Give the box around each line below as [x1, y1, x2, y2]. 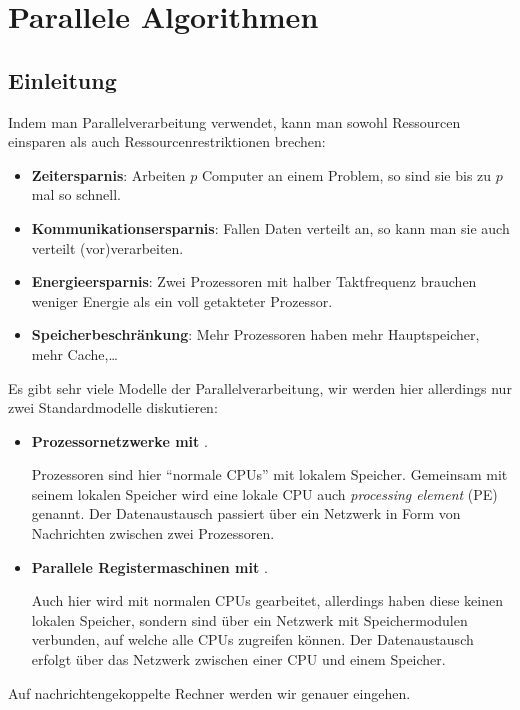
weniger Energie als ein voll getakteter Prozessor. [31, 290, 333, 311]
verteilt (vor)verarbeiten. [31, 237, 184, 258]
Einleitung [8, 64, 117, 95]
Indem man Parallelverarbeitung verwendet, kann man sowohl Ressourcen [8, 111, 461, 132]
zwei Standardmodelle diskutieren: [8, 397, 218, 418]
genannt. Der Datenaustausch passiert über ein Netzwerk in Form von [31, 503, 461, 524]
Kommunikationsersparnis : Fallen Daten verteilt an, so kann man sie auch [31, 217, 510, 238]
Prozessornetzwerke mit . [31, 430, 208, 451]
